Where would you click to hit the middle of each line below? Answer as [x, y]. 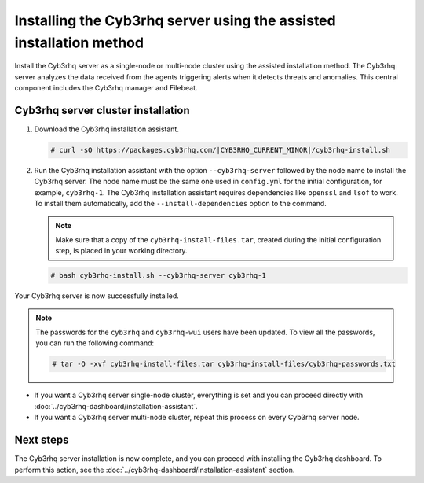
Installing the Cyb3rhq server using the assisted [175, 20]
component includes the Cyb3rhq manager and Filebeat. [106, 88]
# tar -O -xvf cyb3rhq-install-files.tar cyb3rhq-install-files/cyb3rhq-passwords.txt [224, 364]
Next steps [42, 440]
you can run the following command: [95, 343]
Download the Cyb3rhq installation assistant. [107, 129]
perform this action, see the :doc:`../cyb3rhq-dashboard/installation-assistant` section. [155, 470]
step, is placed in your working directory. [121, 251]
